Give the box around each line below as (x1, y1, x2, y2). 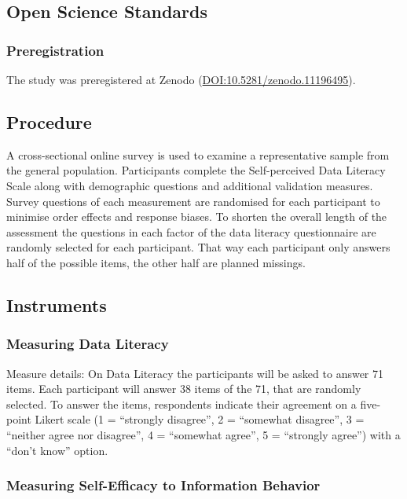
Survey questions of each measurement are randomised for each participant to (6, 193, 380, 209)
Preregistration (6, 40, 104, 60)
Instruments (6, 292, 107, 317)
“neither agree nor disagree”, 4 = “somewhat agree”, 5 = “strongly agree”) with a (6, 426, 401, 442)
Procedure (6, 109, 92, 134)
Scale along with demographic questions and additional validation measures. (6, 177, 373, 193)
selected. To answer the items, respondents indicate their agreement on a (6, 395, 357, 412)
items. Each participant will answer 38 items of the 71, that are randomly (6, 380, 361, 397)
